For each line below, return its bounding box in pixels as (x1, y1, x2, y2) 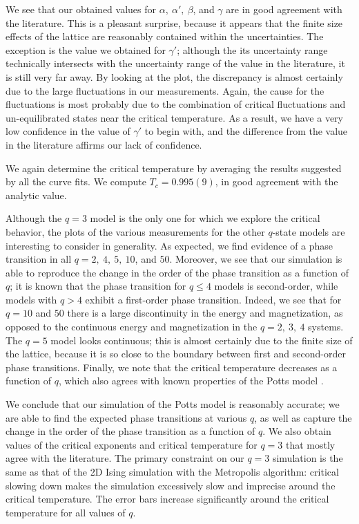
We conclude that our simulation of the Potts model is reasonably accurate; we (6, 397, 340, 411)
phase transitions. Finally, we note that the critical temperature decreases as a (6, 359, 338, 374)
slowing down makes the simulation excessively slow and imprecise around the (6, 478, 336, 492)
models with (6, 292, 57, 306)
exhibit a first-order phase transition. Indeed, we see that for (85, 292, 342, 306)
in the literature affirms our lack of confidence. (6, 137, 202, 151)
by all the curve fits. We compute (6, 174, 146, 189)
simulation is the (272, 451, 343, 465)
